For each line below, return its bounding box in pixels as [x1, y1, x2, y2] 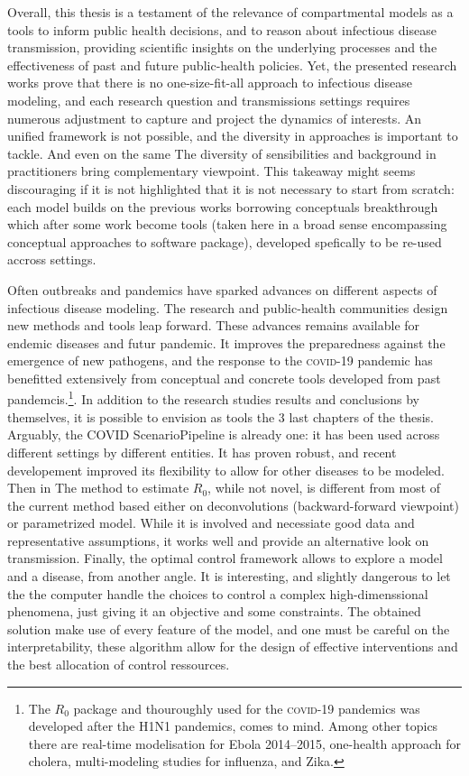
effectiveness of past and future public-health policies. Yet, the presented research [7, 55, 457, 74]
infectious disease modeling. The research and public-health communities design [7, 298, 448, 317]
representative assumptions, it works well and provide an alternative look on [7, 531, 429, 550]
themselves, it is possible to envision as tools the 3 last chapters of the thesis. [7, 407, 435, 426]
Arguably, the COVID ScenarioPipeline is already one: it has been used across [7, 425, 440, 444]
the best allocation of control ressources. [7, 655, 230, 674]
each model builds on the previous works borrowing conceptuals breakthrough [7, 197, 438, 216]
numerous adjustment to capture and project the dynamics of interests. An [7, 108, 422, 127]
